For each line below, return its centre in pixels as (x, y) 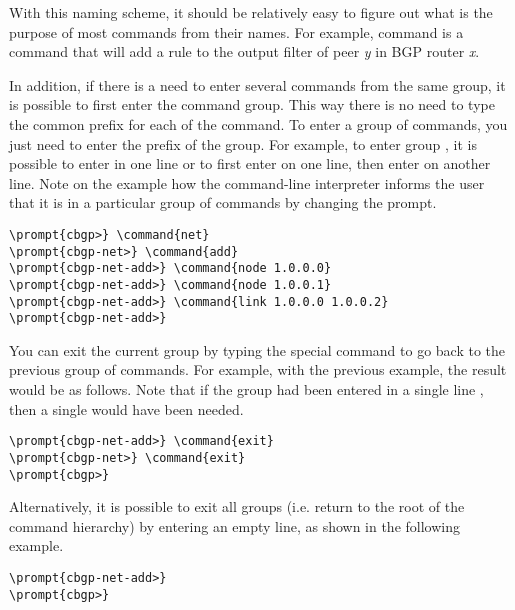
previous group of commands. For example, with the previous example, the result (258, 369)
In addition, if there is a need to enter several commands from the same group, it (257, 84)
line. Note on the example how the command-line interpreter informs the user (247, 182)
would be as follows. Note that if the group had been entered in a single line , (246, 389)
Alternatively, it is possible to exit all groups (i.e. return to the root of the (237, 506)
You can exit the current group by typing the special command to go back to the (257, 349)
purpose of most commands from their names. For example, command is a (236, 31)
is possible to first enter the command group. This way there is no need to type (252, 104)
